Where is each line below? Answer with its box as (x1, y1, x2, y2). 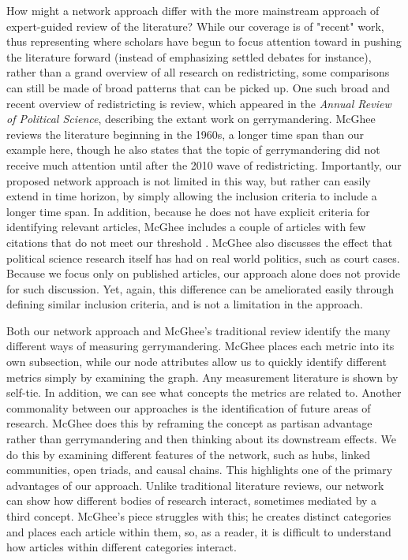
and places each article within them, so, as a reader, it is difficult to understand (6, 523, 391, 539)
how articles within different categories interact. (6, 539, 237, 555)
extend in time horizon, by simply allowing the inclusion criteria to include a (6, 188, 377, 204)
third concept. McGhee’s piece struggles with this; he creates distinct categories (6, 508, 391, 524)
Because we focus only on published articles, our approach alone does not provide (6, 265, 400, 282)
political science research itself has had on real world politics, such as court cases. (6, 249, 400, 266)
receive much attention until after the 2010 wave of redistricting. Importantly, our (6, 156, 402, 173)
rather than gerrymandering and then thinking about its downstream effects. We (6, 431, 397, 447)
